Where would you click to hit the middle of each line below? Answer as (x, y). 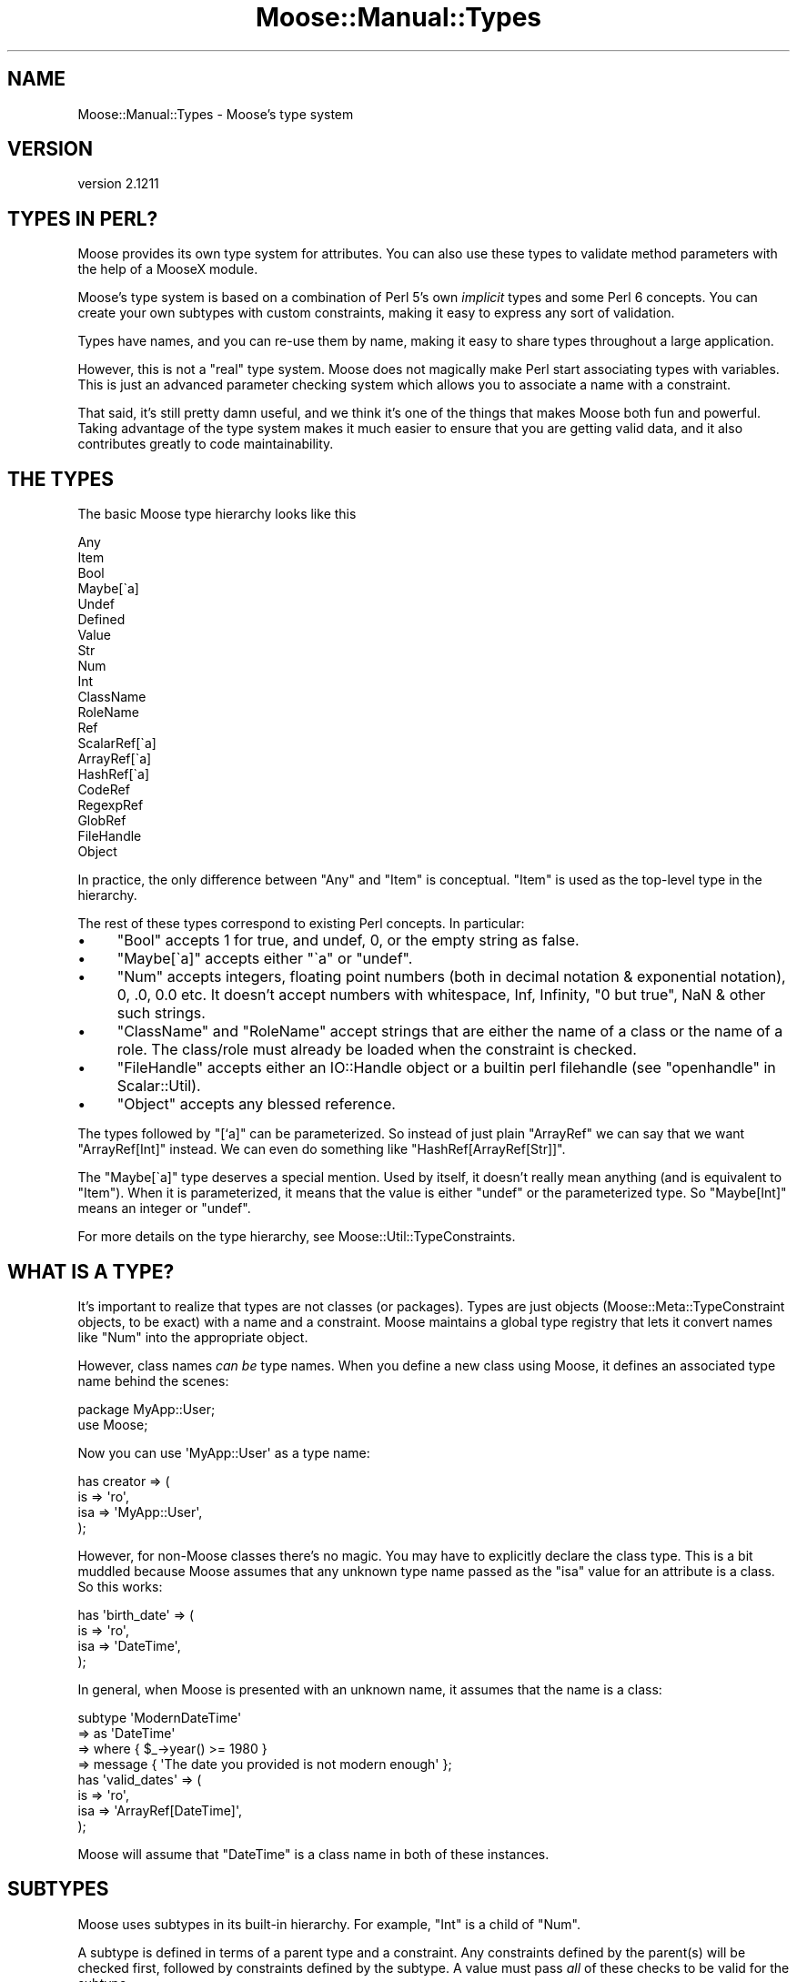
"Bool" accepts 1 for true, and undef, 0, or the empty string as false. (348, 940)
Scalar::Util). (159, 1086)
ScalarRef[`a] (117, 743)
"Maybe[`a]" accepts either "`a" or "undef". (265, 959)
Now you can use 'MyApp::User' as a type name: (224, 1452)
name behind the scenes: (153, 1380)
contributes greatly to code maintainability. (206, 444)
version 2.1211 (118, 184)
